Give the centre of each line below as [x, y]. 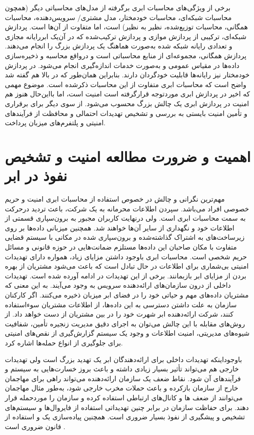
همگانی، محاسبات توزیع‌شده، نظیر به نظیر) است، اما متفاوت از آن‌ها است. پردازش [127, 27]
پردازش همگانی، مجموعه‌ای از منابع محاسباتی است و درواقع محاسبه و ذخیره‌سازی [126, 55]
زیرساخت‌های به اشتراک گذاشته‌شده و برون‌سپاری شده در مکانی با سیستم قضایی [125, 237]
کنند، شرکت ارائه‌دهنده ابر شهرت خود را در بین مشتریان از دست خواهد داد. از [119, 314]
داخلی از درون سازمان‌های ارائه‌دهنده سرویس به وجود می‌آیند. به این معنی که [118, 285]
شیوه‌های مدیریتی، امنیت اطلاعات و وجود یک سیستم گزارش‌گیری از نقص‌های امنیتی [127, 333]
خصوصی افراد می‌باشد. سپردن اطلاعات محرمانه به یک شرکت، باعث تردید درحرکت [127, 208]
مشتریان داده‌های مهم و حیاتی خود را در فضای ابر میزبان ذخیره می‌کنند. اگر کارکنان [127, 294]
